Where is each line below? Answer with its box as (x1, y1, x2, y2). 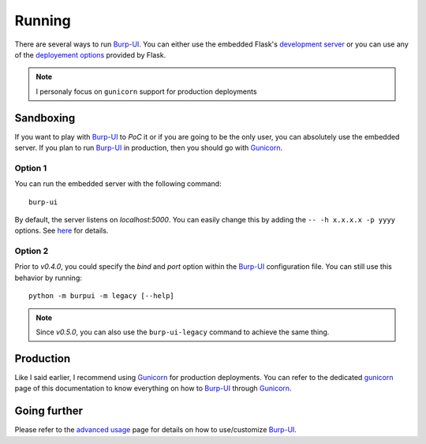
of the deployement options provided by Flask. (14, 50, 166, 59)
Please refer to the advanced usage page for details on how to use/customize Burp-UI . (14, 425, 297, 435)
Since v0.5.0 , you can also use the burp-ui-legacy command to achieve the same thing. (35, 327, 330, 337)
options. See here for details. (14, 226, 109, 236)
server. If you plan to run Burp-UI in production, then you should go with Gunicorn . (14, 143, 283, 153)
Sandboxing (14, 111, 76, 125)
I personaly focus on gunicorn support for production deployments (35, 87, 257, 96)
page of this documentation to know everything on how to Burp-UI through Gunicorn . (14, 383, 292, 394)
